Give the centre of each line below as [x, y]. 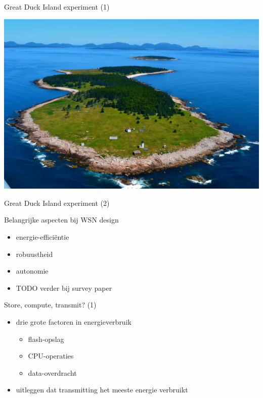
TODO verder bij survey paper [64, 288]
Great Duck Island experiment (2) [57, 203]
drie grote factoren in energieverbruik [74, 322]
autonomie [32, 271]
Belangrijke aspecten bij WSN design [61, 220]
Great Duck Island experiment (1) [57, 7]
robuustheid [34, 254]
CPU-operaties [51, 356]
